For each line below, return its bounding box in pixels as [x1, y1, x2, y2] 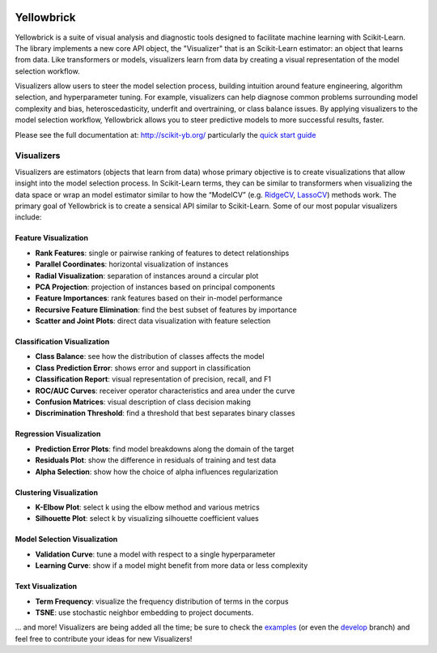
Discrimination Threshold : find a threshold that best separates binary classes [35, 408, 295, 418]
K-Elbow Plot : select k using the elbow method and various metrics [35, 502, 261, 512]
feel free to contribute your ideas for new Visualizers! [15, 634, 193, 643]
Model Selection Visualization [15, 535, 118, 544]
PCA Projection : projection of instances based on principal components [35, 282, 275, 292]
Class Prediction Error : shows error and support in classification [35, 363, 251, 373]
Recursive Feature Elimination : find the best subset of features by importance [35, 305, 297, 314]
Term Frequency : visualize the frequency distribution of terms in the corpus [35, 596, 289, 606]
